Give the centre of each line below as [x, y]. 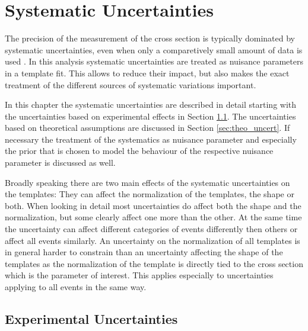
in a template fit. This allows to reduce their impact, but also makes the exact [147, 73]
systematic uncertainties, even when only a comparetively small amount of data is [154, 49]
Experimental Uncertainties [91, 318]
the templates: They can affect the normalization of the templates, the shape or [150, 194]
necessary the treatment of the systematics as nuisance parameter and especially [151, 139]
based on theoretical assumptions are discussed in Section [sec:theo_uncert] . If [147, 128]
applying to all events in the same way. [76, 287]
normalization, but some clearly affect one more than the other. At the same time [153, 217]
